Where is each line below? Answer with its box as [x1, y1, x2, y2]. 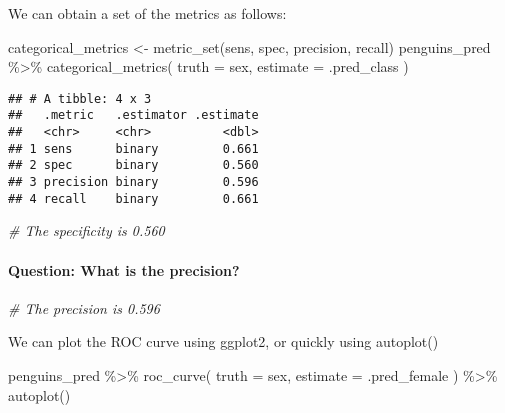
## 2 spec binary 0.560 [8, 158, 259, 173]
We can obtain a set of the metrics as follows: [8, 3, 287, 23]
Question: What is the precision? [8, 259, 240, 280]
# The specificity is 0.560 [8, 220, 165, 241]
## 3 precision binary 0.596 [8, 175, 259, 190]
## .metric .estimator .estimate [8, 108, 259, 123]
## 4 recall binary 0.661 [8, 191, 259, 206]
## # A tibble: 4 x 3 [8, 91, 152, 106]
